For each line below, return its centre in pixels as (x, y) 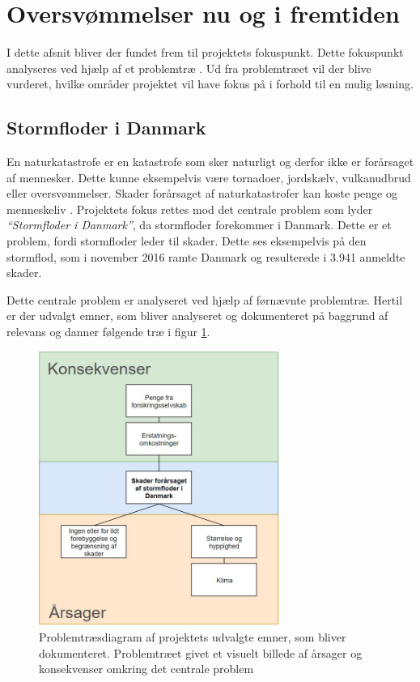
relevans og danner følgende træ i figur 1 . (108, 332)
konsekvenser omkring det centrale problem (146, 669)
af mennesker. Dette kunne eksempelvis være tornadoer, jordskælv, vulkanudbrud (209, 177)
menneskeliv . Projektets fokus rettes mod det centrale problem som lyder (190, 209)
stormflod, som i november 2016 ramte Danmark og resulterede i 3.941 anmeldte (206, 256)
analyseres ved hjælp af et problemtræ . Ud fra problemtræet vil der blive (189, 68)
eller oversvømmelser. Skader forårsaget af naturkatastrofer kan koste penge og (202, 193)
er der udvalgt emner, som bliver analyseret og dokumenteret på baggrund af (197, 315)
